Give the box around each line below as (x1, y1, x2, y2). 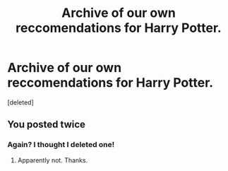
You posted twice (7, 119, 86, 131)
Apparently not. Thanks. (17, 155, 88, 164)
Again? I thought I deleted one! (7, 140, 115, 150)
